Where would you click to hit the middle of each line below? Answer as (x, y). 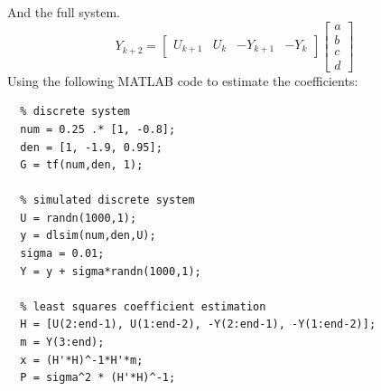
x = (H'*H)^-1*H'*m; (82, 360)
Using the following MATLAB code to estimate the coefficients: (183, 80)
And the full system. (64, 12)
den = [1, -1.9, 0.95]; (91, 147)
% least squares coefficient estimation (143, 306)
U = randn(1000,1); (79, 218)
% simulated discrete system (107, 200)
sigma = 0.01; (62, 254)
